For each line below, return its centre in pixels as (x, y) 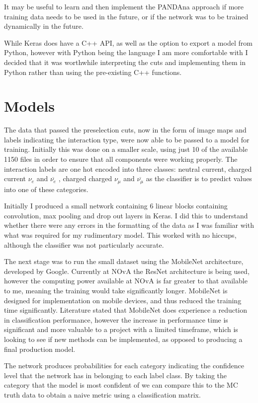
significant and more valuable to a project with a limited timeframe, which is (121, 329)
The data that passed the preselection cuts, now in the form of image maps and (125, 130)
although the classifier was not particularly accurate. (84, 244)
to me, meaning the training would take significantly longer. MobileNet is (116, 291)
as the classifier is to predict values (199, 178)
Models (29, 106)
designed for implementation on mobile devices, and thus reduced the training (123, 300)
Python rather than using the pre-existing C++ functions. (93, 72)
